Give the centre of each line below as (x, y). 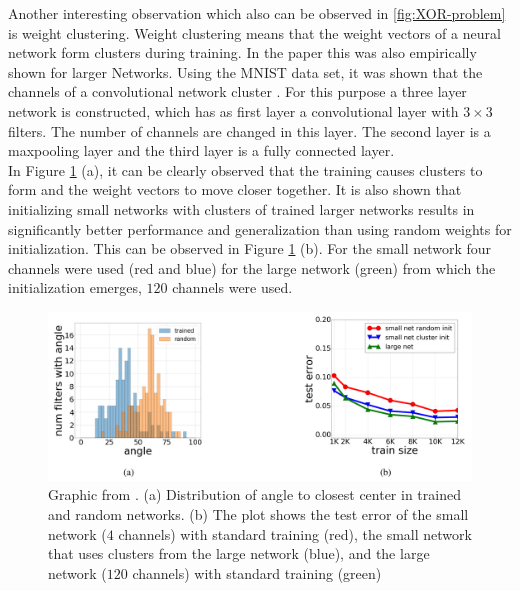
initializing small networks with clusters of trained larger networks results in (241, 208)
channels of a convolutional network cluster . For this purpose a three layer (237, 91)
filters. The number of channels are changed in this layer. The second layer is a (249, 130)
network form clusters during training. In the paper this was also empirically (242, 52)
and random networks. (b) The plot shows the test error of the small (258, 514)
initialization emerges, (75, 287)
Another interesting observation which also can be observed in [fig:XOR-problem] (257, 13)
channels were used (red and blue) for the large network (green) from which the (252, 267)
